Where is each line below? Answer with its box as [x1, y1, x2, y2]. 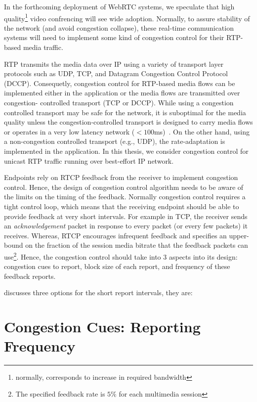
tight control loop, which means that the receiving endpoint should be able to [4, 201, 239, 211]
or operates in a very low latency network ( [4, 126, 135, 136]
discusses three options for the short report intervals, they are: [4, 287, 193, 298]
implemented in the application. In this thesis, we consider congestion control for [4, 145, 249, 156]
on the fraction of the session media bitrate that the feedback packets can [25, 240, 248, 250]
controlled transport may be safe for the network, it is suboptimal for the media [4, 107, 246, 117]
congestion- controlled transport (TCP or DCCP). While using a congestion [4, 97, 234, 107]
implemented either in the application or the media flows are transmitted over [4, 88, 240, 98]
